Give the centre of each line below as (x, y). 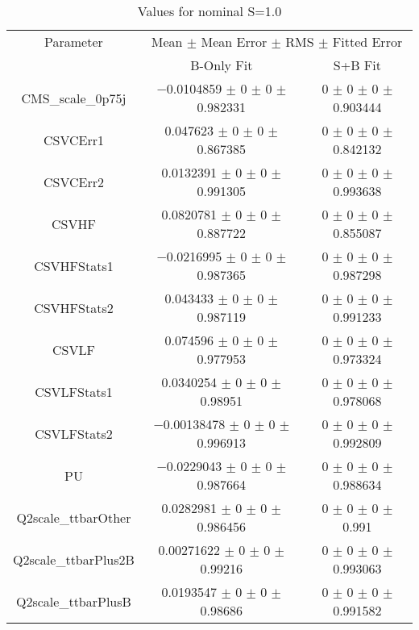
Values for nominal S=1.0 (209, 11)
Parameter (74, 42)
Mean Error (234, 42)
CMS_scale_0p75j (74, 98)
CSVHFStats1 (74, 265)
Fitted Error (367, 42)
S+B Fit (357, 65)
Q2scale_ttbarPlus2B (74, 559)
